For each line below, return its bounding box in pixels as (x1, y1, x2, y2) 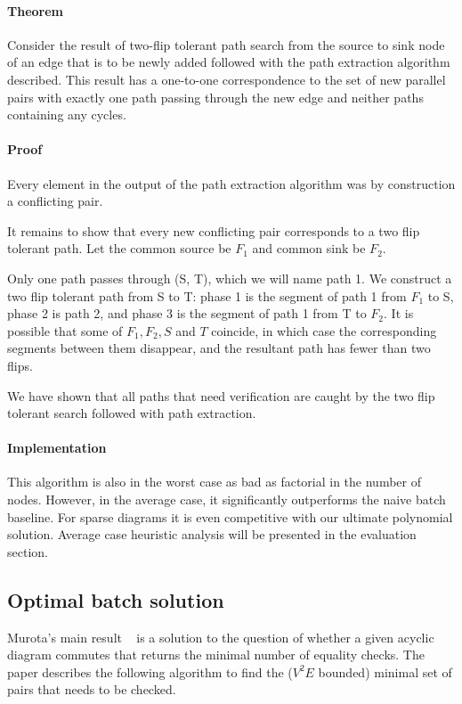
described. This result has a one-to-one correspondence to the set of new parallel (7, 70, 446, 88)
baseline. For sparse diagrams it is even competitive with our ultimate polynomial (7, 507, 453, 526)
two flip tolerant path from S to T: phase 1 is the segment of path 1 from (7, 286, 407, 305)
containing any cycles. (7, 105, 126, 124)
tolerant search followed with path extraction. (7, 404, 256, 422)
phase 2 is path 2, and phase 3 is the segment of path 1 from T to (7, 304, 367, 323)
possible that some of (7, 321, 123, 340)
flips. (7, 356, 33, 374)
